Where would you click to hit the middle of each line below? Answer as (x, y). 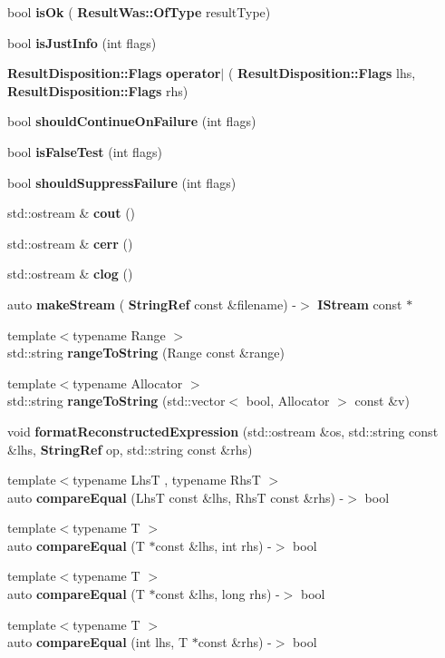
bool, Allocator (288, 401)
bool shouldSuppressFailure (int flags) (122, 182)
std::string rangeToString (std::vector (116, 401)
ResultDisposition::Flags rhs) (98, 90)
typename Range (119, 334)
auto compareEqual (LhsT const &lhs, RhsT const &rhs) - (176, 497)
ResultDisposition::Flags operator (114, 73)
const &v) (382, 401)
